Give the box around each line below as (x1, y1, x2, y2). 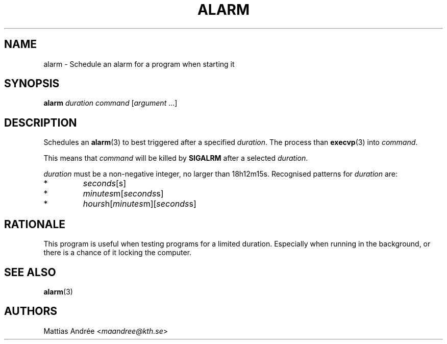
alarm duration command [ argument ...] (43, 99, 178, 108)
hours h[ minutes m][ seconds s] (83, 199, 196, 209)
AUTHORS (4, 305, 58, 318)
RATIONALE (4, 217, 66, 231)
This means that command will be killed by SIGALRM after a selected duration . (43, 154, 308, 163)
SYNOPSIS (4, 77, 60, 90)
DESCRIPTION (4, 116, 77, 129)
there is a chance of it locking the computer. (43, 248, 192, 257)
